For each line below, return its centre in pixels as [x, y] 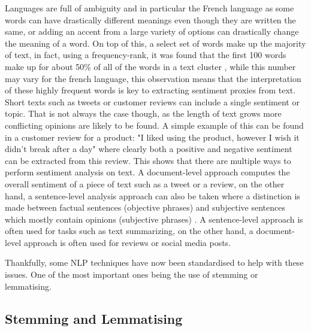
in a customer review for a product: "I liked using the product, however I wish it [152, 137]
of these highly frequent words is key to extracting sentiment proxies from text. [150, 90]
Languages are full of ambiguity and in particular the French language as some [150, 8]
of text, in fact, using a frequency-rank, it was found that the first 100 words [146, 55]
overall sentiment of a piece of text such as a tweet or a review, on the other [145, 183]
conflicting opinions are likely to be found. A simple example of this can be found [154, 125]
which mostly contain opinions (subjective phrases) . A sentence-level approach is [154, 219]
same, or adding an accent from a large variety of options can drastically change [152, 31]
